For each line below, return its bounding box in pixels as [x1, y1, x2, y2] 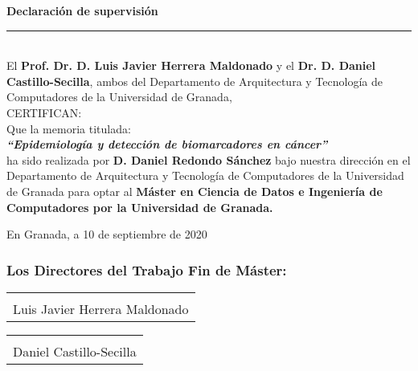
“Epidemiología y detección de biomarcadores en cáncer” [6, 136, 328, 153]
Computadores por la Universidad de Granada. [6, 198, 273, 215]
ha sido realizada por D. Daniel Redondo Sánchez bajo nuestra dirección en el [6, 151, 411, 168]
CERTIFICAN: [6, 104, 82, 120]
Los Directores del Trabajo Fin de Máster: [6, 259, 287, 279]
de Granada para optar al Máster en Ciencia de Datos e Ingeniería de [6, 182, 383, 199]
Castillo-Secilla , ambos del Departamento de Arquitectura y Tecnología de [6, 72, 383, 89]
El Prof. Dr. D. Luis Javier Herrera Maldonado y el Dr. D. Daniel [6, 57, 376, 74]
